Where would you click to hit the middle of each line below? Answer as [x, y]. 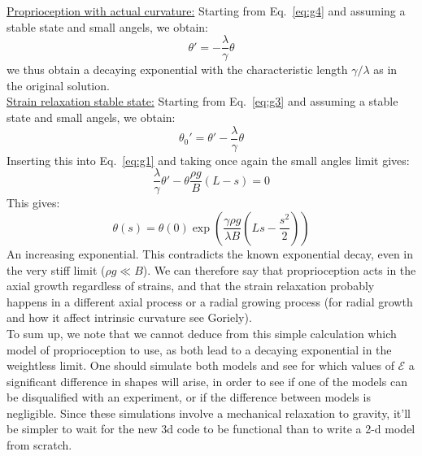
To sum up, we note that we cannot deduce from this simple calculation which [202, 333]
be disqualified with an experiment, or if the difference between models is [189, 397]
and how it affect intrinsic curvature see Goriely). [129, 317]
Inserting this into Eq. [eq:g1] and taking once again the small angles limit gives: [208, 160]
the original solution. [58, 85]
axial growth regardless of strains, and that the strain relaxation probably [191, 286]
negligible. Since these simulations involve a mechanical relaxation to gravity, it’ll [209, 413]
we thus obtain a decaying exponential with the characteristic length [177, 69]
